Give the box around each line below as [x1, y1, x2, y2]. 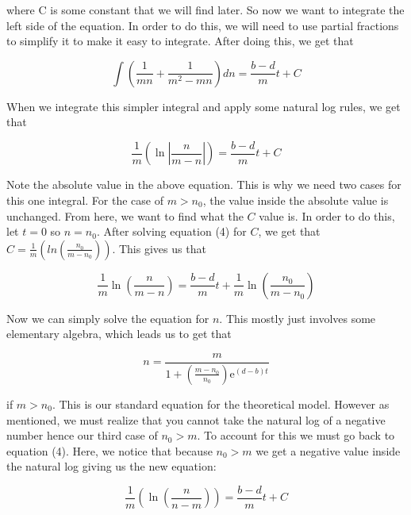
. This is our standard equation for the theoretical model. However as [52, 395, 390, 412]
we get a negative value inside [255, 442, 401, 459]
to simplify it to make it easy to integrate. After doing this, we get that [6, 33, 354, 49]
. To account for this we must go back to [197, 427, 395, 444]
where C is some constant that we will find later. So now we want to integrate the [6, 2, 405, 17]
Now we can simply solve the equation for [6, 309, 209, 326]
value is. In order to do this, [259, 207, 395, 224]
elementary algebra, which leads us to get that [6, 325, 232, 342]
